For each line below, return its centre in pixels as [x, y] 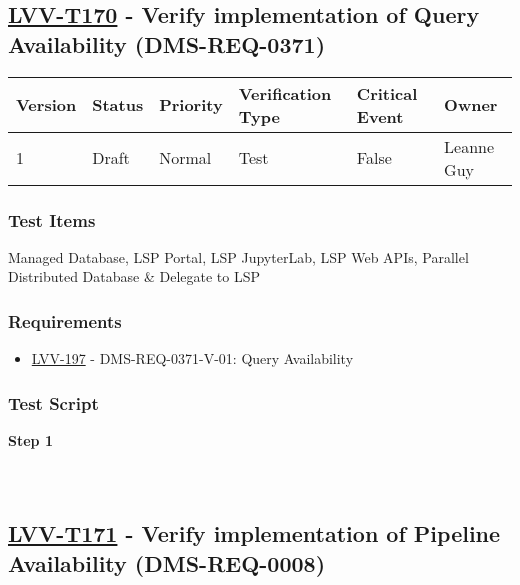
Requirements [65, 320]
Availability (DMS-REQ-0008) [167, 562]
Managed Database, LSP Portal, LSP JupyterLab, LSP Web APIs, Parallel [238, 256]
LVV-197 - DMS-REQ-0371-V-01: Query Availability [192, 358]
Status [118, 105]
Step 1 [30, 440]
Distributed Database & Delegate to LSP [134, 276]
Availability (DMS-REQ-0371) [167, 43]
